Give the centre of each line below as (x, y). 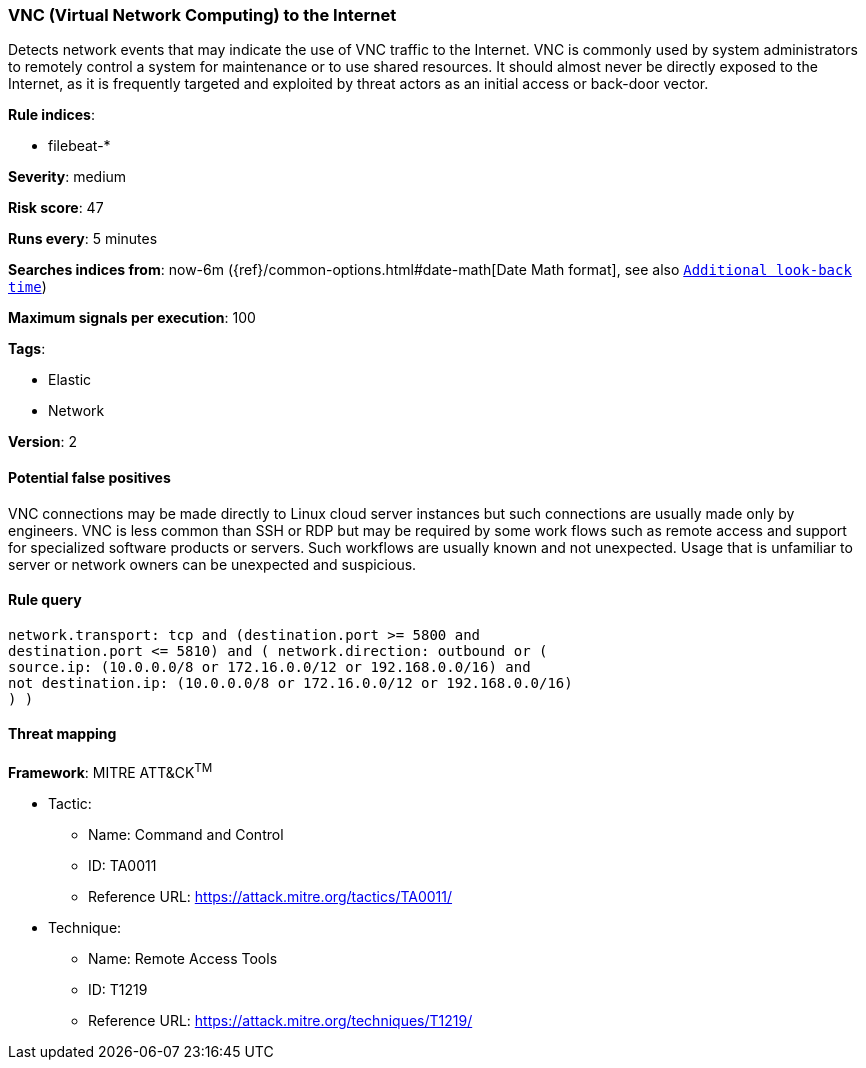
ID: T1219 (118, 989)
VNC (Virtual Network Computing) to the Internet (202, 15)
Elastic (70, 380)
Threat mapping (62, 734)
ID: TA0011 (122, 865)
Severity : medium (67, 177)
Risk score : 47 (56, 208)
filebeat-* (79, 146)
